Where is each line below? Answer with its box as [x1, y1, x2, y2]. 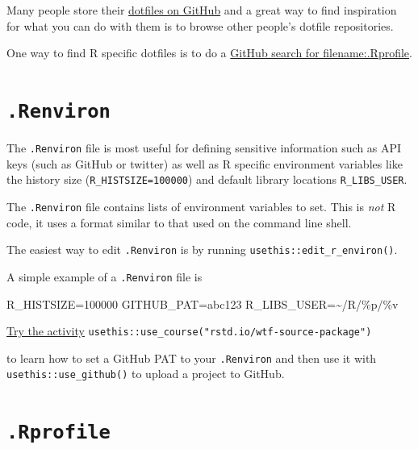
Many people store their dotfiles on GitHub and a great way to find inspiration [6, 2, 397, 18]
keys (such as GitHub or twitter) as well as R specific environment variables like [6, 155, 403, 172]
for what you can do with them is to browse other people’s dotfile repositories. [6, 17, 394, 34]
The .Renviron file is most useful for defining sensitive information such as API [6, 139, 402, 156]
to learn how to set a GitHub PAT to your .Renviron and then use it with [6, 349, 377, 366]
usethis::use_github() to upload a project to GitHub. [6, 365, 285, 382]
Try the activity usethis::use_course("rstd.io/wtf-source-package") [6, 322, 372, 339]
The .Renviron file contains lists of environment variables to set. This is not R [6, 197, 396, 214]
